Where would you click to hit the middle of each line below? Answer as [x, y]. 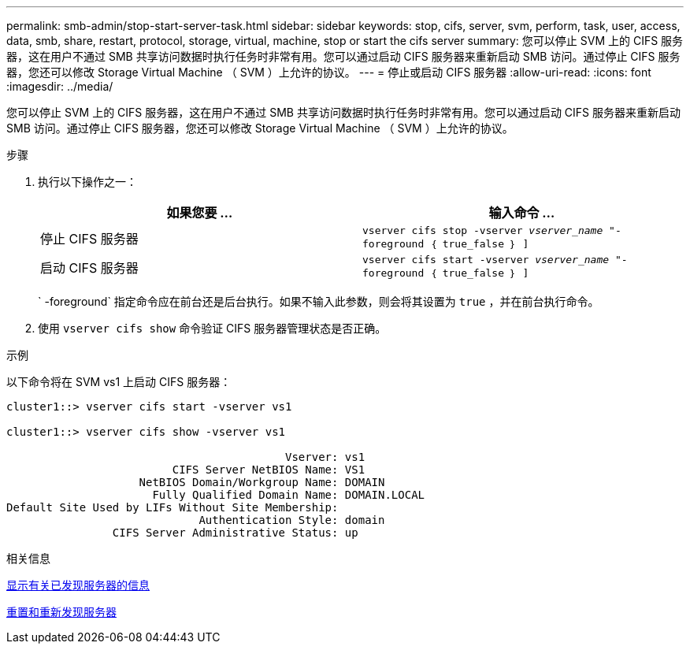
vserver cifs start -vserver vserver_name [486, 260]
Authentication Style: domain [292, 520]
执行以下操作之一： [87, 182]
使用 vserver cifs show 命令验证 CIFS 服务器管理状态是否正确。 [212, 328]
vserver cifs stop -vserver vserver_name [483, 230]
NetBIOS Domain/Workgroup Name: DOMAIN [262, 482]
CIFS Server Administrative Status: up [235, 533]
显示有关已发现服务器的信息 [78, 585]
